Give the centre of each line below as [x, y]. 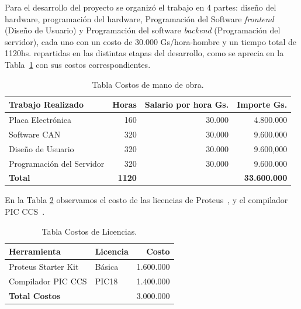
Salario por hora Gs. [187, 104]
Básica [107, 267]
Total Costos [35, 295]
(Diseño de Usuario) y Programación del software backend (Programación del [143, 30]
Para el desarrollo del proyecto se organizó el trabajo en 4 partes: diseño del [141, 7]
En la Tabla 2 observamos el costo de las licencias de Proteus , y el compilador [146, 200]
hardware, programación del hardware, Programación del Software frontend [139, 18]
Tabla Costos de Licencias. [89, 231]
